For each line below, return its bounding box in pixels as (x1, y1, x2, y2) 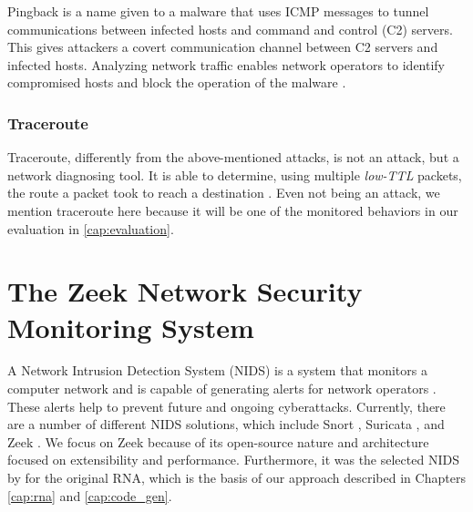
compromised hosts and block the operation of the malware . (7, 73, 346, 92)
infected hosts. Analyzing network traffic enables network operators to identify (7, 55, 446, 74)
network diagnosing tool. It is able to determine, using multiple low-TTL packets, (7, 165, 462, 184)
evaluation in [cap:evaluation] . (7, 219, 174, 238)
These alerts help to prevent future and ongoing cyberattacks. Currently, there (7, 396, 446, 415)
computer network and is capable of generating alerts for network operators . (7, 379, 437, 398)
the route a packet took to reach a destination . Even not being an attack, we (7, 183, 440, 202)
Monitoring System (7, 308, 254, 345)
